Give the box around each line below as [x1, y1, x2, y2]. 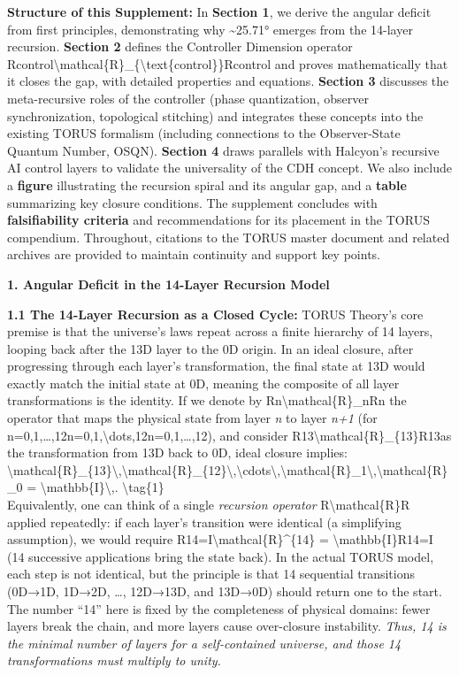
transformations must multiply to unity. [7, 651, 221, 670]
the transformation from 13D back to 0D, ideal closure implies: [7, 443, 348, 462]
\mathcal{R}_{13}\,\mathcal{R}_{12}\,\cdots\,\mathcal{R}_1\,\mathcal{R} [7, 460, 448, 479]
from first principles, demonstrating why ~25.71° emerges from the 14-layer [7, 19, 413, 38]
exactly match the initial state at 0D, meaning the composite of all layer [7, 373, 400, 392]
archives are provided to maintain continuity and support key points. [7, 245, 380, 264]
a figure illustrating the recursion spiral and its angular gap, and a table [7, 175, 407, 194]
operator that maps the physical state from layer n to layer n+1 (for [7, 409, 378, 427]
